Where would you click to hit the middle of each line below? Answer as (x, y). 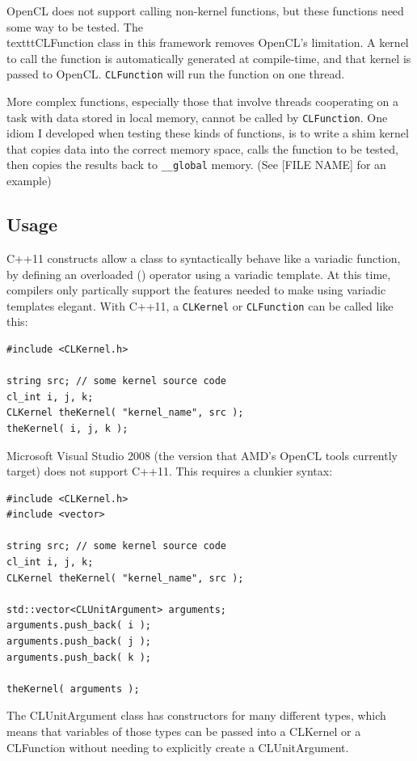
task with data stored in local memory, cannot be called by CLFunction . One (197, 117)
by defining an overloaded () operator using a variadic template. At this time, (199, 274)
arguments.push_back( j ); (79, 642)
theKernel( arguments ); (73, 689)
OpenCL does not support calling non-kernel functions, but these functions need (205, 11)
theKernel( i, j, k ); (67, 428)
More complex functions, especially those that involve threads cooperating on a (202, 101)
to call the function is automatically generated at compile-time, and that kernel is (209, 58)
